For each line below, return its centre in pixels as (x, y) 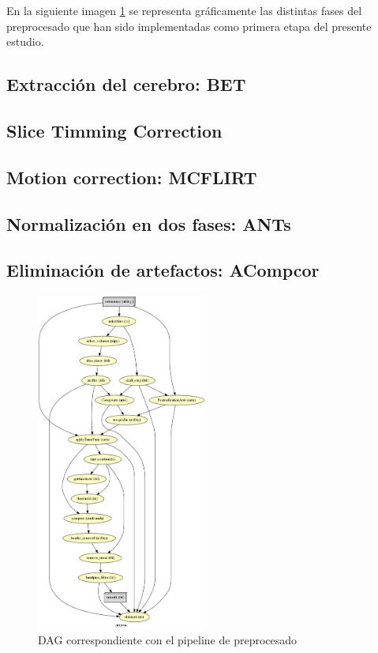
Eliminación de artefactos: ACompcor (163, 270)
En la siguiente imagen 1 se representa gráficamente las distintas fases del (184, 10)
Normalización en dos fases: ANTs (149, 223)
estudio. (25, 42)
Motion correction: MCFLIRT (132, 177)
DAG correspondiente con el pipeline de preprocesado (168, 640)
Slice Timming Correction (114, 130)
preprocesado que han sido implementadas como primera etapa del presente (189, 26)
